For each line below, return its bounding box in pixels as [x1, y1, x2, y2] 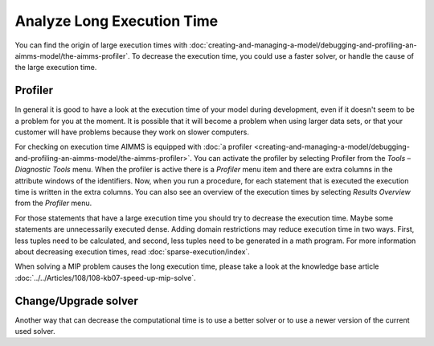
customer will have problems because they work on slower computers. [14, 127, 249, 137]
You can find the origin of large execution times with [14, 40, 188, 50]
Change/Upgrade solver [14, 294, 138, 307]
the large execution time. [14, 63, 97, 72]
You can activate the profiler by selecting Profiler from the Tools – [194, 153, 411, 163]
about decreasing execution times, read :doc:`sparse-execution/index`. [14, 246, 251, 257]
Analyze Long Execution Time [14, 12, 219, 30]
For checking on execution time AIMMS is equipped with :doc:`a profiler [14, 142, 252, 152]
